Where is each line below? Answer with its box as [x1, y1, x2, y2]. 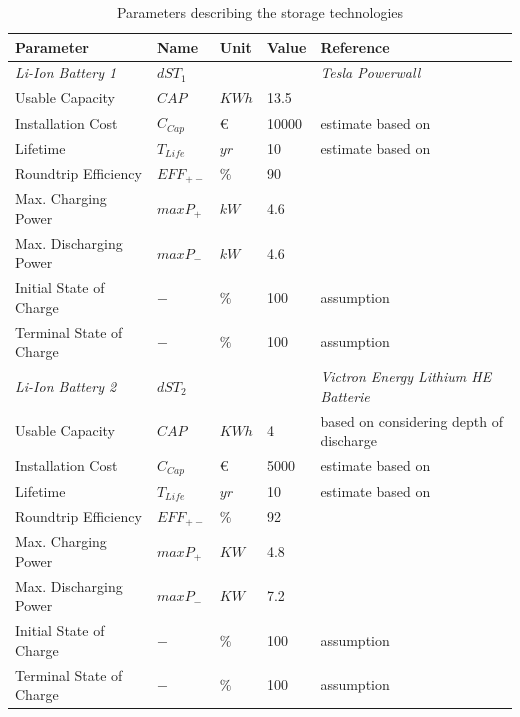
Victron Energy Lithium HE [320, 366, 492, 387]
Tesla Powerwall [320, 62, 421, 83]
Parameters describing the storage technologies [116, 2, 404, 22]
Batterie [320, 385, 370, 406]
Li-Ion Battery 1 [15, 62, 117, 83]
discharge [320, 430, 377, 451]
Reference [320, 36, 390, 57]
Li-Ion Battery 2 [15, 375, 117, 396]
